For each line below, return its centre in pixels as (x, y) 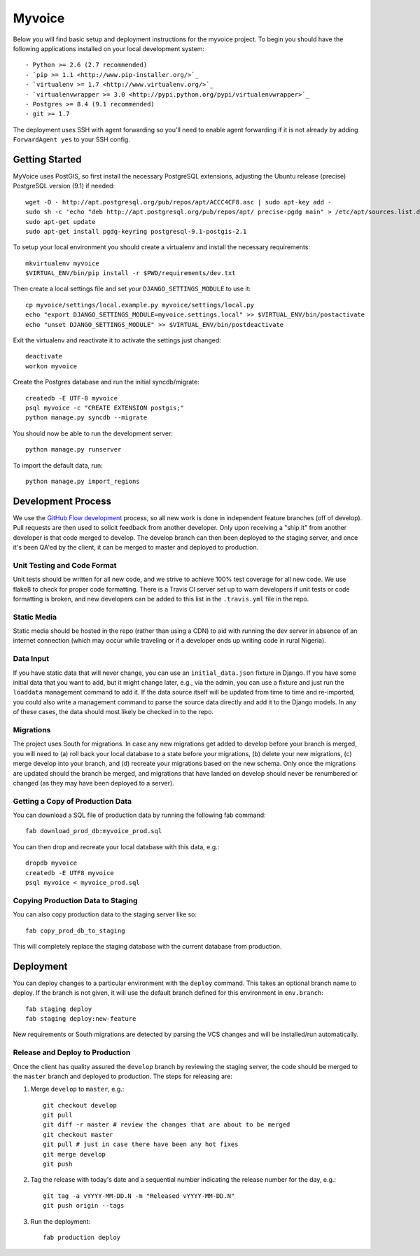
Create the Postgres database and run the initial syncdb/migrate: (106, 382)
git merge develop (75, 1154)
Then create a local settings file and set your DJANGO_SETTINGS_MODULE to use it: (132, 289)
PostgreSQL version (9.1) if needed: (64, 186)
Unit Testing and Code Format (65, 565)
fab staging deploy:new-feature (81, 1018)
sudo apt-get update (61, 222)
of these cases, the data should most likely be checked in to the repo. (113, 712)
